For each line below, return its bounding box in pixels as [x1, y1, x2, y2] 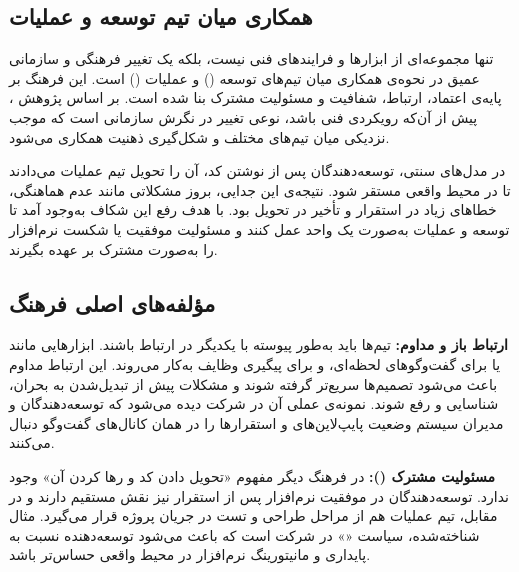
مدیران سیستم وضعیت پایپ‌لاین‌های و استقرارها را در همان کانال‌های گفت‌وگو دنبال [9, 412, 504, 433]
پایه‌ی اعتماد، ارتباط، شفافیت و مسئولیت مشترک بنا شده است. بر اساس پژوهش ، [9, 87, 502, 108]
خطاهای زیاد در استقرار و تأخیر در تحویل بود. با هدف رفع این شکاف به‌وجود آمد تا [9, 199, 497, 220]
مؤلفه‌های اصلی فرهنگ [9, 287, 216, 318]
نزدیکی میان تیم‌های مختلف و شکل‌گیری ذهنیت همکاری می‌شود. [9, 126, 390, 147]
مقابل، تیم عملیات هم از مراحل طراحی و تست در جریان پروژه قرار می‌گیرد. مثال [9, 505, 498, 526]
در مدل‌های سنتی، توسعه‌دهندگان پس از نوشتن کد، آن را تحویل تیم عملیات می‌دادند [9, 160, 506, 181]
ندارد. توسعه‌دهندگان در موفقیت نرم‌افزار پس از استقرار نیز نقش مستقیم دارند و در [9, 485, 509, 506]
